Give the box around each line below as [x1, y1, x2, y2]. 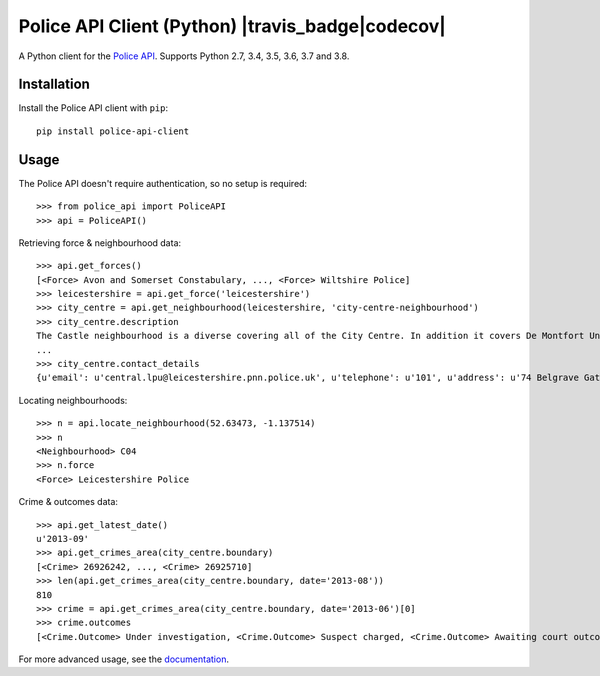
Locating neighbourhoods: [18, 394, 128, 406]
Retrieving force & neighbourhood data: [18, 236, 182, 249]
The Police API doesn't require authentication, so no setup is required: [18, 177, 308, 189]
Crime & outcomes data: [18, 496, 119, 508]
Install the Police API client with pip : [18, 102, 169, 114]
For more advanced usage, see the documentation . [18, 653, 230, 665]
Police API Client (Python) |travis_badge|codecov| [18, 15, 447, 37]
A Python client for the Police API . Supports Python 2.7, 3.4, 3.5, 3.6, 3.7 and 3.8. [18, 50, 350, 62]
